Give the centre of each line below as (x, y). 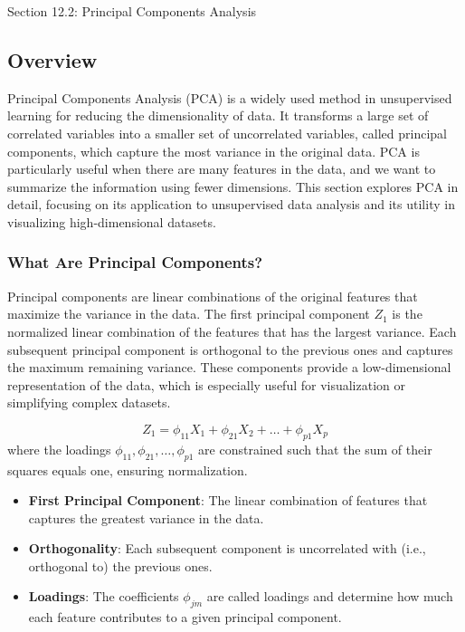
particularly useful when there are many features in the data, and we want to (222, 169)
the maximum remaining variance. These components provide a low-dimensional (229, 367)
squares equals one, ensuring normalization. (128, 469)
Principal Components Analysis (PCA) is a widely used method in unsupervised (230, 97)
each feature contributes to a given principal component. (185, 617)
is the (407, 314)
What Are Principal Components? (135, 262)
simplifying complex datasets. (89, 402)
